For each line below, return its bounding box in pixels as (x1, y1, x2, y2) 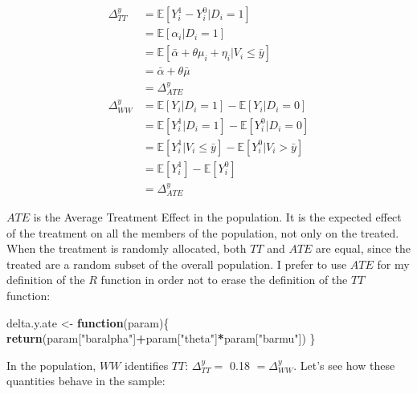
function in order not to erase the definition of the (100, 271, 348, 288)
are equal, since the (316, 240, 411, 257)
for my (377, 255, 410, 272)
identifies (125, 356, 169, 373)
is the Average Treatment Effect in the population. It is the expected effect (33, 209, 402, 225)
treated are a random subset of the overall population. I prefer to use (6, 255, 347, 272)
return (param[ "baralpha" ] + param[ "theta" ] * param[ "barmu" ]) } (6, 330, 316, 347)
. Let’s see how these (293, 356, 395, 373)
